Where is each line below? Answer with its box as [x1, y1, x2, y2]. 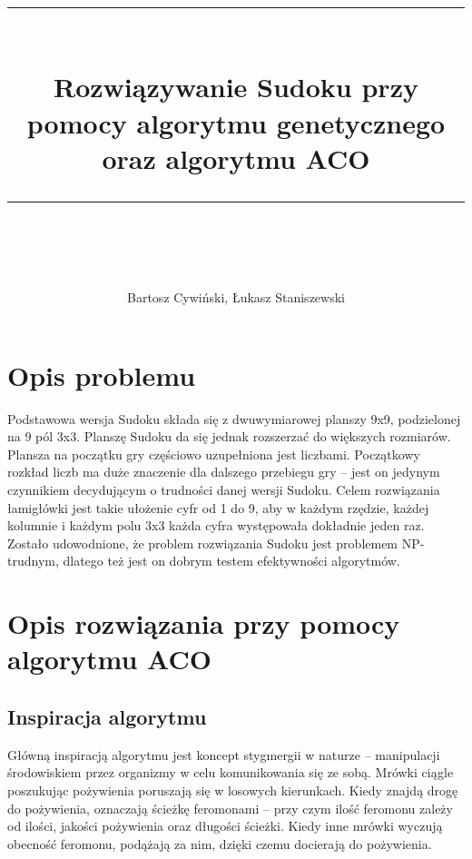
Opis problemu [7, 356, 196, 393]
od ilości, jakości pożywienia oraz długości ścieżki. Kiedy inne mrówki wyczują [7, 816, 443, 835]
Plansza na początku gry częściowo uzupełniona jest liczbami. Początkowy [7, 444, 420, 463]
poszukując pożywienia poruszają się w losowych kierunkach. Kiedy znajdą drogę [7, 780, 458, 799]
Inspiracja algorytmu [7, 702, 207, 730]
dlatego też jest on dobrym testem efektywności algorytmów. [63, 551, 400, 570]
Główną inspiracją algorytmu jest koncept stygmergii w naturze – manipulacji [7, 745, 440, 764]
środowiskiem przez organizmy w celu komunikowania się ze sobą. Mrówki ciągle [7, 763, 454, 782]
